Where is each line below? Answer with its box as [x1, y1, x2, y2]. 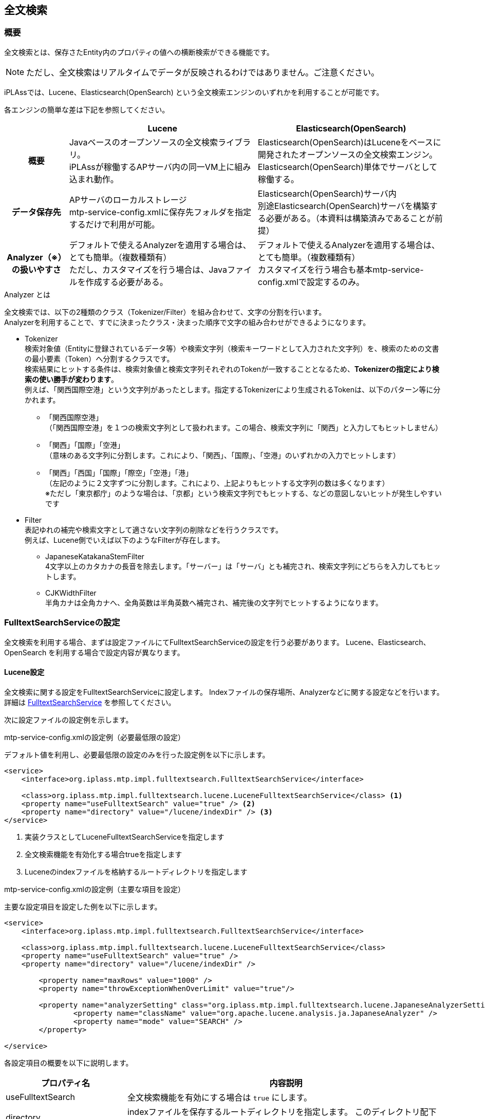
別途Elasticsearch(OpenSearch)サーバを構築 [257, 200, 430, 211]
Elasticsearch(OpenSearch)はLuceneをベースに [257, 137, 441, 147]
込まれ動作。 [69, 174, 119, 184]
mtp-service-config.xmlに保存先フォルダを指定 [69, 206, 251, 217]
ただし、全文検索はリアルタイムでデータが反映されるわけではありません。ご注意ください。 [26, 67, 380, 78]
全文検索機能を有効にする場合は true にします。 [127, 1092, 312, 1103]
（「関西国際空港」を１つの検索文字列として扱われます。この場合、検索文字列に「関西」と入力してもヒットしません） [45, 423, 442, 432]
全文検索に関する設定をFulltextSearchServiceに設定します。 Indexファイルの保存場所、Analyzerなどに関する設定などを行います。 [4, 687, 444, 696]
